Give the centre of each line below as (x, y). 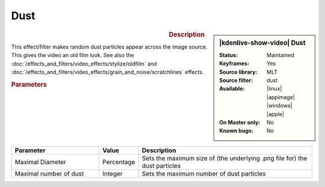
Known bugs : (237, 131)
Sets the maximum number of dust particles (204, 173)
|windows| (280, 106)
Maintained (281, 55)
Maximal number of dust (49, 173)
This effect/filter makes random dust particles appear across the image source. (109, 47)
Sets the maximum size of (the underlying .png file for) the (224, 158)
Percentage (119, 162)
